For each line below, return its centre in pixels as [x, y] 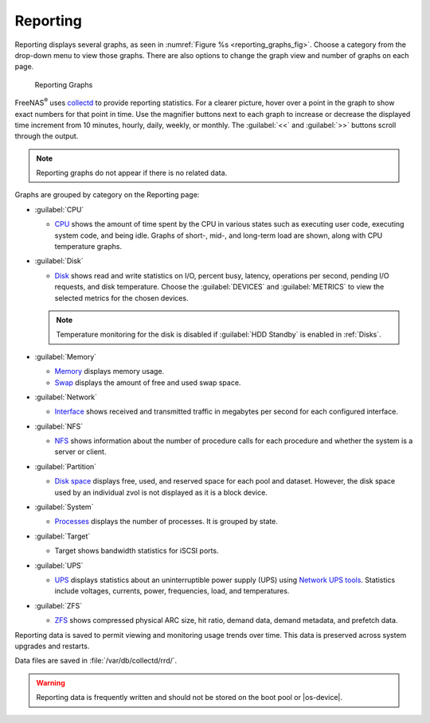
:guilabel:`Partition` [66, 466]
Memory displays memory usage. [109, 371]
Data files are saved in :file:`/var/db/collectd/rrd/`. [96, 661]
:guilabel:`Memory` [66, 356]
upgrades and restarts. [52, 646]
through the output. [47, 136]
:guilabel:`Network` [66, 397]
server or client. [80, 452]
